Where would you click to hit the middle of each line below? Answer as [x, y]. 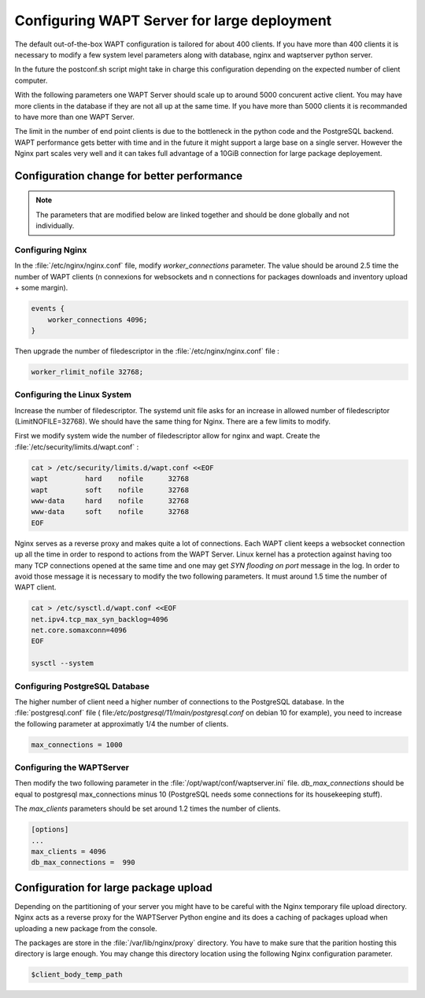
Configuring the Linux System [73, 395]
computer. [31, 80]
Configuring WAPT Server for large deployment [173, 20]
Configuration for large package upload [113, 887]
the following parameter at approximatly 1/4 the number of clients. [122, 723]
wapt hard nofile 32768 [110, 479]
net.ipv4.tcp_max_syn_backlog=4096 [100, 619]
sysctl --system [63, 663]
